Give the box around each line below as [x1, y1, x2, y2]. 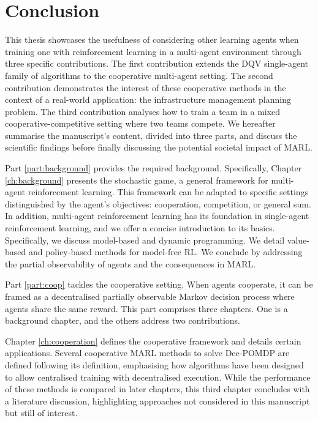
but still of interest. [5, 406, 78, 419]
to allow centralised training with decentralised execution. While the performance [5, 370, 311, 383]
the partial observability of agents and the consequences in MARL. [5, 257, 256, 270]
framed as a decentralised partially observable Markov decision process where [5, 290, 295, 302]
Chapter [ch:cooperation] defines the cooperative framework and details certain [5, 334, 301, 347]
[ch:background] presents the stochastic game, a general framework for [5, 173, 268, 186]
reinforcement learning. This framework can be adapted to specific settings [28, 185, 309, 198]
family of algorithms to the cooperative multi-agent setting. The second [5, 69, 273, 81]
